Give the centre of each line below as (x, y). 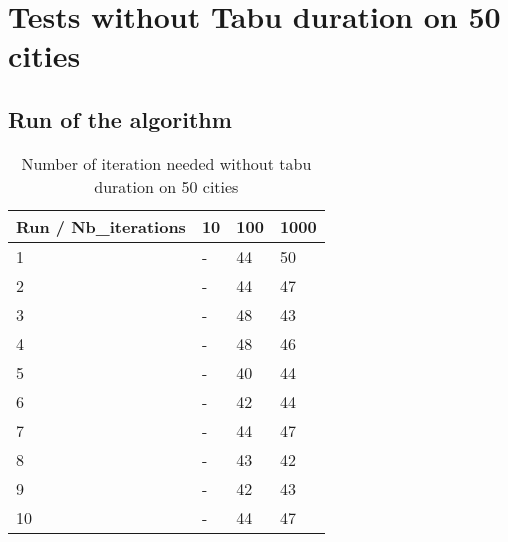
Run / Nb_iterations (101, 226)
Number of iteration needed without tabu (166, 163)
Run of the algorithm (120, 118)
